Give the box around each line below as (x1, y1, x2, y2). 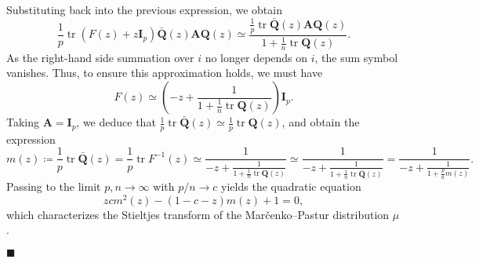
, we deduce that (76, 114, 156, 130)
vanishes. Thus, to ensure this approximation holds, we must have (6, 64, 323, 81)
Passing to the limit (6, 178, 101, 195)
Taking (6, 114, 40, 130)
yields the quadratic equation (221, 178, 361, 195)
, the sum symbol (314, 49, 398, 65)
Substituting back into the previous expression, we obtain (6, 2, 282, 17)
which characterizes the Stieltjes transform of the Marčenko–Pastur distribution (6, 206, 390, 222)
